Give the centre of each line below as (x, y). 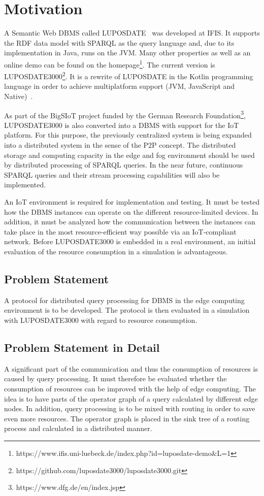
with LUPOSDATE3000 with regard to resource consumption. (101, 320)
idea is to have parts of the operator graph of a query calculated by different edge (131, 398)
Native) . (19, 96)
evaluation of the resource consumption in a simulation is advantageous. (116, 251)
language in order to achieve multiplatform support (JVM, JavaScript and (120, 86)
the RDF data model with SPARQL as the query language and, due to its (119, 42)
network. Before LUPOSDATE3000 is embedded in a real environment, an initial (130, 241)
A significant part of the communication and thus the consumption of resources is (131, 368)
